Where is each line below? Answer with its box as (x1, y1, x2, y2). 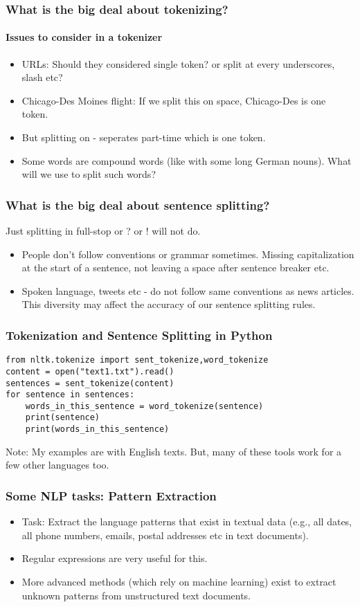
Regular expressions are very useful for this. (21, 551, 208, 565)
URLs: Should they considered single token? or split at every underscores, (21, 56, 335, 71)
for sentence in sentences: (6, 390, 135, 400)
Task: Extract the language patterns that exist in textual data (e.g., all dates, (21, 514, 352, 529)
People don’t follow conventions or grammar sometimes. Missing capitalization (21, 246, 354, 261)
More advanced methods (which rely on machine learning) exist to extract (21, 574, 336, 588)
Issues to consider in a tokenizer (6, 30, 163, 44)
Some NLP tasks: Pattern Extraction (6, 487, 217, 504)
